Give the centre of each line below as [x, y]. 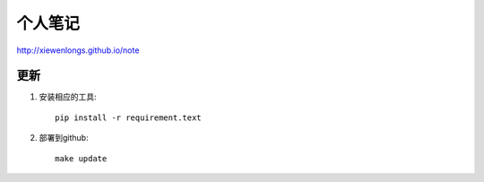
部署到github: [64, 138]
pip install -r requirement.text [128, 117]
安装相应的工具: [68, 97]
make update [81, 158]
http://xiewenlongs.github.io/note [78, 50]
